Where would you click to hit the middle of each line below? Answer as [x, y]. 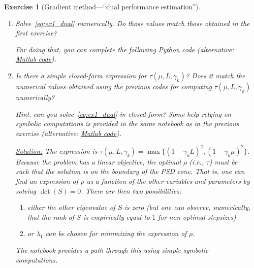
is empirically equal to [116, 217]
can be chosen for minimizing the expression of [116, 233]
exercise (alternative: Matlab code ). [68, 133]
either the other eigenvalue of [71, 207]
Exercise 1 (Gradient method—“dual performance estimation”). [102, 6]
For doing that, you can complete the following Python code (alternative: [125, 49]
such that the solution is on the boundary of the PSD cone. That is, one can [130, 171]
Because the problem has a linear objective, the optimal [98, 161]
